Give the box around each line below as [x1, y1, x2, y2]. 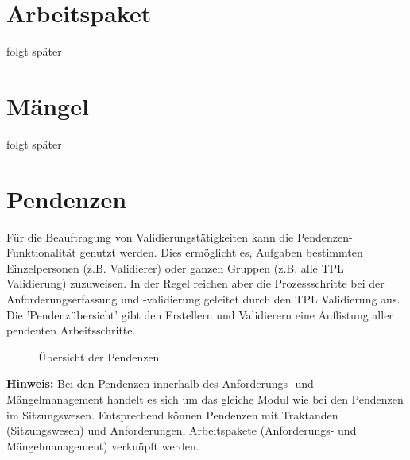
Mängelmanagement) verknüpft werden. [6, 437, 199, 454]
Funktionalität [6, 244, 76, 261]
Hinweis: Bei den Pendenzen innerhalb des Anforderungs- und [6, 375, 314, 392]
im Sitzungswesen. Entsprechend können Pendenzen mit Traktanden [6, 406, 338, 423]
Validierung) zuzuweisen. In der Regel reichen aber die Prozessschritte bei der [6, 275, 385, 292]
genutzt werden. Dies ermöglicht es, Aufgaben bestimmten [79, 244, 363, 261]
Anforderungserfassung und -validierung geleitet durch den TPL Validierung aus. [6, 290, 400, 307]
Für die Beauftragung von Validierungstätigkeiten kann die [6, 228, 294, 245]
